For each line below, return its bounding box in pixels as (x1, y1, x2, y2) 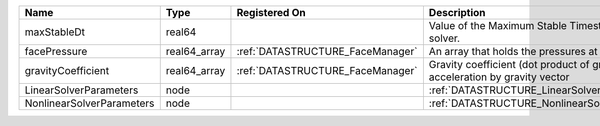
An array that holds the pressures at (428, 45, 598, 58)
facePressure (24, 45, 88, 58)
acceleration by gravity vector (428, 70, 570, 84)
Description (428, 6, 486, 19)
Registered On (236, 6, 306, 19)
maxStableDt (24, 25, 85, 39)
